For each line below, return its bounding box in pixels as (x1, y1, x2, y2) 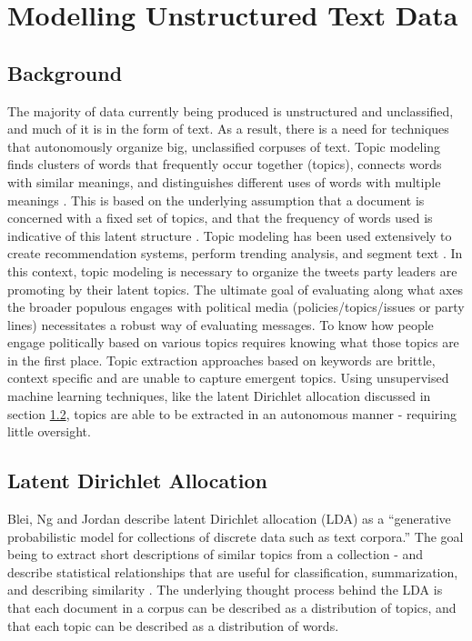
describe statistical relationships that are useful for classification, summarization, (7, 562, 458, 581)
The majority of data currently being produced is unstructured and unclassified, (7, 101, 454, 120)
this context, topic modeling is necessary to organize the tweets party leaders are (7, 261, 457, 280)
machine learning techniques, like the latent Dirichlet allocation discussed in (7, 386, 431, 406)
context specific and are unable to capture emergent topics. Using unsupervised (7, 368, 449, 387)
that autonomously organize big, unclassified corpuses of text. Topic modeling (7, 136, 441, 155)
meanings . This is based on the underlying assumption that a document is (7, 190, 425, 209)
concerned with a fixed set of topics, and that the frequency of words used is (7, 208, 433, 227)
